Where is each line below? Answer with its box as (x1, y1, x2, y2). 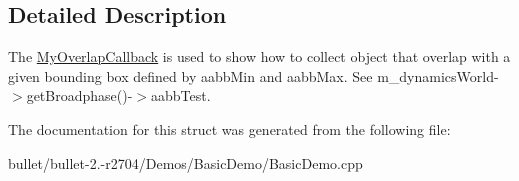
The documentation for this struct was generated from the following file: (8, 118, 451, 139)
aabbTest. (151, 85, 211, 106)
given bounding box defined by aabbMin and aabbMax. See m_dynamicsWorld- (8, 65, 499, 86)
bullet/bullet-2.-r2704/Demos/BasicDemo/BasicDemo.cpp (8, 152, 363, 173)
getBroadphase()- (26, 85, 133, 106)
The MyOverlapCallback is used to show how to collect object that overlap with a (8, 46, 511, 67)
